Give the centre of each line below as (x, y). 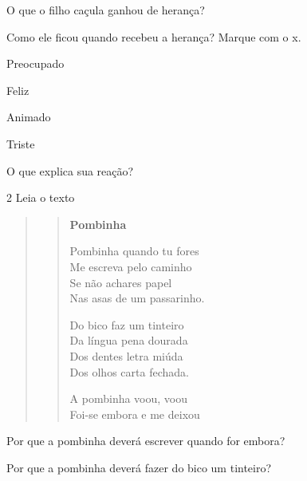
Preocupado (35, 63)
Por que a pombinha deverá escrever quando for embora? (146, 441)
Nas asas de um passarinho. (137, 298)
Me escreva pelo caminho (131, 266)
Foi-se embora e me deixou (135, 414)
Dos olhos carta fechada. (129, 371)
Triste (21, 143)
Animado (29, 117)
